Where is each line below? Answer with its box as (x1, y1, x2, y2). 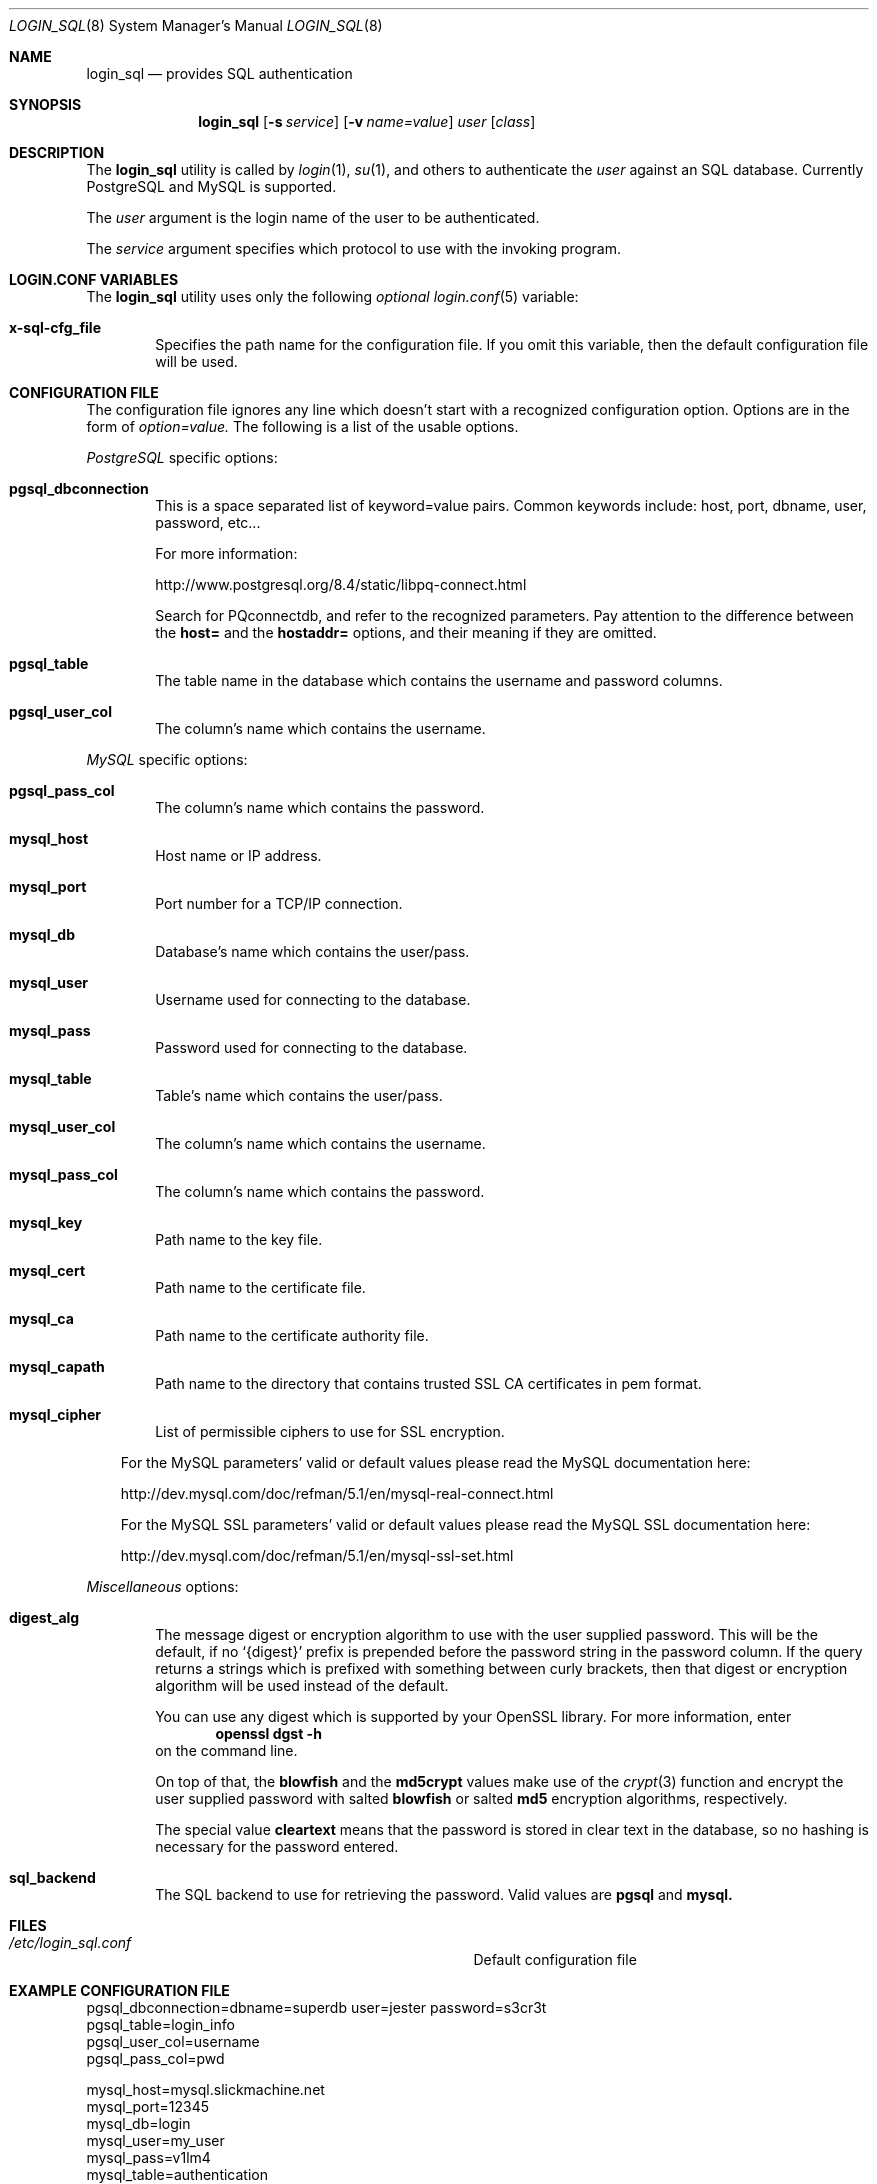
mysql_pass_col (9, 1166, 118, 1183)
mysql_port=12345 (86, 2098, 210, 2115)
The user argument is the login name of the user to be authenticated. (86, 209, 540, 226)
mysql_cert (9, 1262, 86, 1279)
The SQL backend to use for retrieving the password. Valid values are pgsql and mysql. (155, 1886, 733, 1903)
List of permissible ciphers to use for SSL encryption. (155, 1423, 505, 1440)
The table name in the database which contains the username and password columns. (155, 672, 723, 689)
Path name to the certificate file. (155, 1279, 366, 1296)
